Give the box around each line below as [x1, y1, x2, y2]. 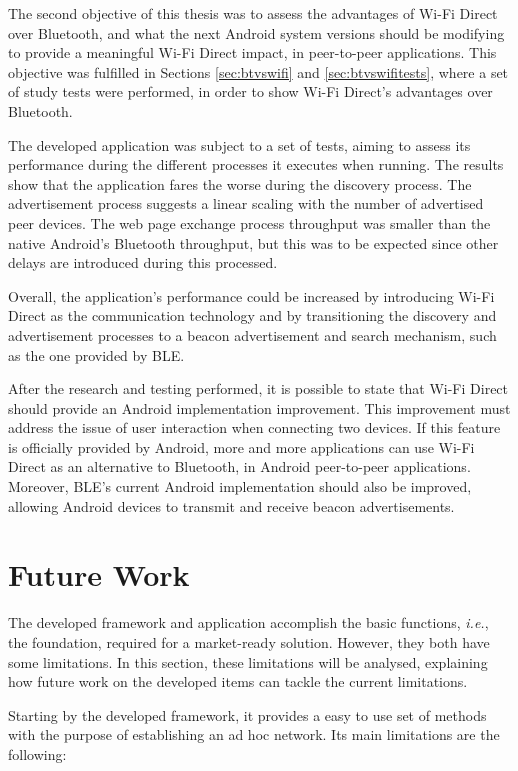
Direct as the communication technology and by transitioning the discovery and [8, 305, 497, 326]
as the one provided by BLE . [8, 344, 185, 365]
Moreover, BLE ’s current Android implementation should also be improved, [8, 476, 472, 497]
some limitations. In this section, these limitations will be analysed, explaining [8, 651, 488, 672]
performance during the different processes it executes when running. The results [8, 154, 504, 175]
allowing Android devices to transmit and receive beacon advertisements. [8, 495, 455, 516]
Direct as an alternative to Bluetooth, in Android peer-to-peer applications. [8, 456, 471, 477]
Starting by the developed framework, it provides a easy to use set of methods [8, 704, 487, 725]
